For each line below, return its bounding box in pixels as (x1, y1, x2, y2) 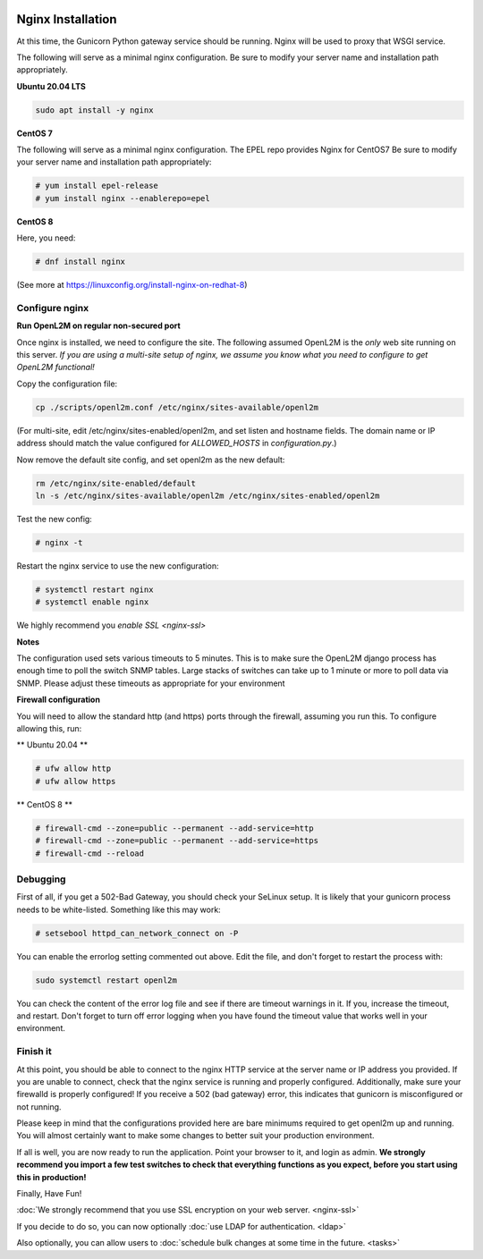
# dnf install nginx (35, 257, 125, 267)
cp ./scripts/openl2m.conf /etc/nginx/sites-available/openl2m (35, 402, 319, 412)
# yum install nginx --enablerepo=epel (35, 193, 210, 203)
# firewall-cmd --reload (35, 848, 145, 858)
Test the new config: (16, 513, 93, 524)
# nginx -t (35, 537, 83, 547)
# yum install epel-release (35, 181, 158, 191)
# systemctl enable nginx (35, 597, 149, 607)
